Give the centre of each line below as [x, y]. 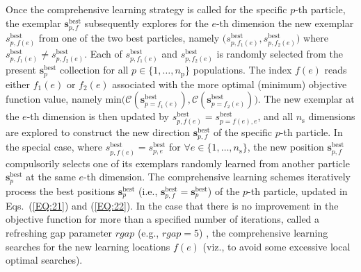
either [18, 84]
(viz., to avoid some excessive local [276, 246]
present [21, 70]
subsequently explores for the [146, 23]
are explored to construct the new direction [98, 132]
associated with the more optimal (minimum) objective [230, 84]
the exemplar [33, 23]
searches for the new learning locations [88, 246]
